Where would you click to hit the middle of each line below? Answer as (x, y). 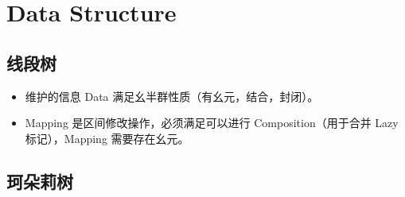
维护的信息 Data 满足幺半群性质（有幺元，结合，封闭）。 (172, 96)
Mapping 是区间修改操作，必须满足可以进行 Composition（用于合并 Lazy (212, 123)
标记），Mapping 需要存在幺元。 (107, 138)
